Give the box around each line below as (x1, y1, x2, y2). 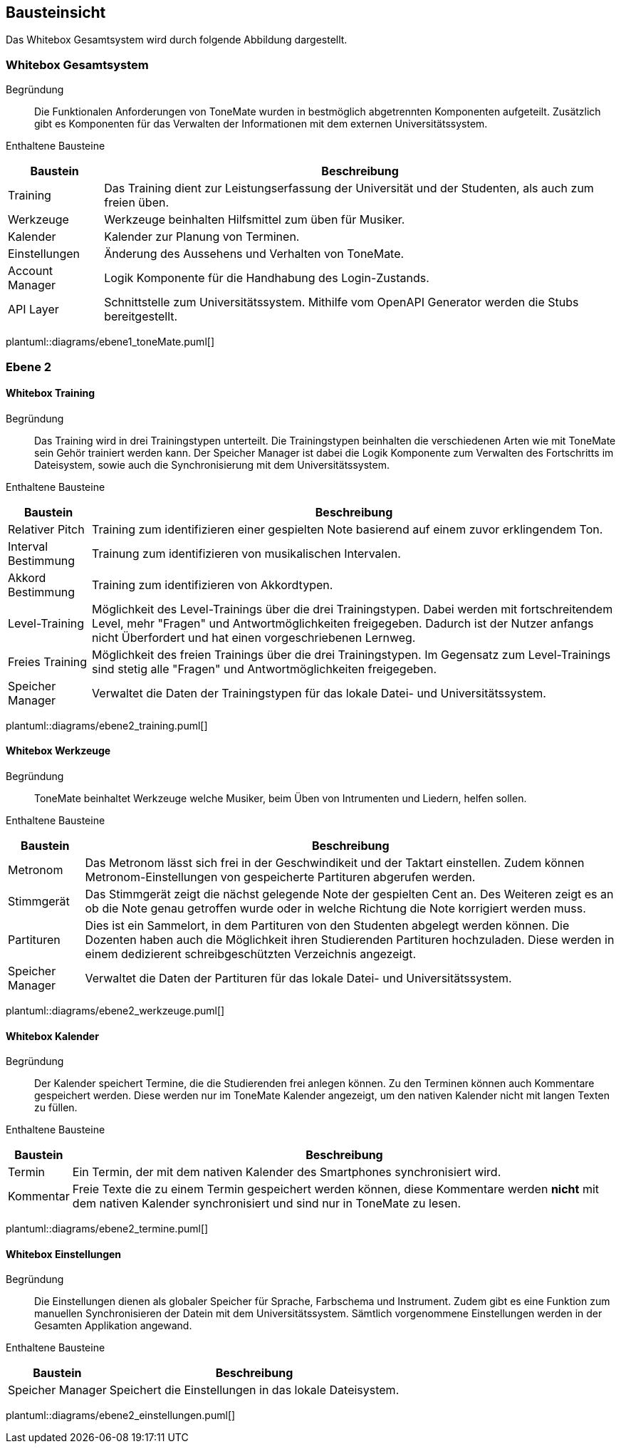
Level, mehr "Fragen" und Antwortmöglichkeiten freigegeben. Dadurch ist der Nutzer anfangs (92, 616, 594, 630)
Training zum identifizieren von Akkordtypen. (92, 577, 333, 592)
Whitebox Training (6, 387, 95, 400)
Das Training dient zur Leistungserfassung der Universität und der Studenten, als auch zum (104, 181, 594, 196)
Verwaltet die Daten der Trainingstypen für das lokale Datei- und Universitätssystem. (92, 685, 546, 700)
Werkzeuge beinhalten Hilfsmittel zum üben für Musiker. (104, 212, 405, 227)
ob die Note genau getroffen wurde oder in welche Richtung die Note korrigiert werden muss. (85, 900, 586, 915)
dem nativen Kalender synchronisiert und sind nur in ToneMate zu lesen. (72, 1196, 461, 1211)
